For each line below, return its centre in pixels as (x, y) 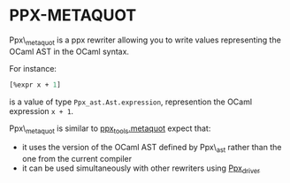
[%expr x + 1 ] (35, 85)
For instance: (33, 68)
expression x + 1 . (41, 111)
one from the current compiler (77, 159)
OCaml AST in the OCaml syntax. (69, 51)
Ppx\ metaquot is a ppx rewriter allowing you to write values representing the (145, 41)
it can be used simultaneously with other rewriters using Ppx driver (141, 169)
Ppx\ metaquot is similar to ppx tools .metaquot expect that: (110, 129)
